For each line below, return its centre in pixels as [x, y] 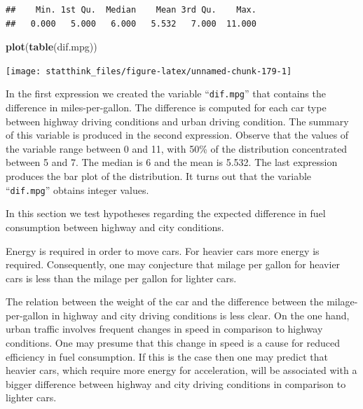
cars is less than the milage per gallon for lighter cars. [121, 278]
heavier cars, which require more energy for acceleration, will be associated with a [181, 370]
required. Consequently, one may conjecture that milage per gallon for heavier [173, 264]
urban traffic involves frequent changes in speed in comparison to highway [164, 329]
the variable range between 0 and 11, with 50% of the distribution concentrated [177, 148]
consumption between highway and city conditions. [115, 227]
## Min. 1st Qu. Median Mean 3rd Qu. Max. [131, 10]
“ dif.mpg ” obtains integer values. [77, 189]
